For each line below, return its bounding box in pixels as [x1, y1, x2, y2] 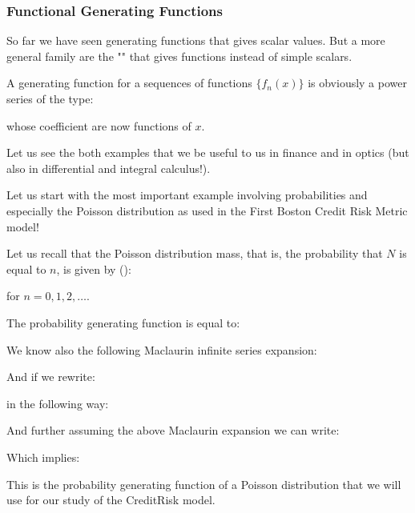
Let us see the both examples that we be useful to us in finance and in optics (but [6, 144, 409, 161]
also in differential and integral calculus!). [6, 159, 211, 176]
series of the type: [6, 90, 94, 106]
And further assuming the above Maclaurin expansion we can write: [6, 422, 340, 439]
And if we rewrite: [6, 368, 95, 385]
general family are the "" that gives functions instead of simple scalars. [6, 47, 353, 64]
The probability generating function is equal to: [6, 314, 240, 331]
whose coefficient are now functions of [6, 117, 191, 134]
